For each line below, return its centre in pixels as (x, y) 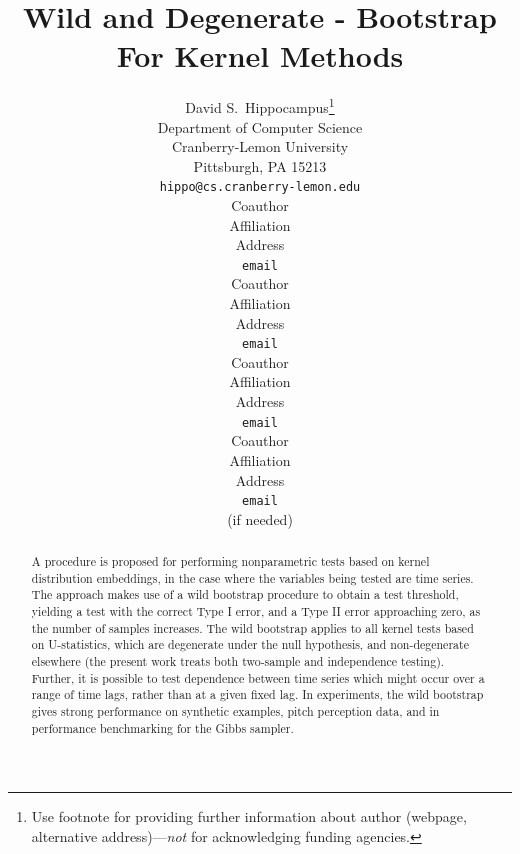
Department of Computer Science (260, 126)
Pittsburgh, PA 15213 (260, 165)
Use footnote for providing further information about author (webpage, (249, 816)
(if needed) (260, 518)
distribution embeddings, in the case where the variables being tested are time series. (252, 577)
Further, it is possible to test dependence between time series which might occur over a (258, 677)
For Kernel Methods (260, 55)
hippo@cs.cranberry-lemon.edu (260, 187)
